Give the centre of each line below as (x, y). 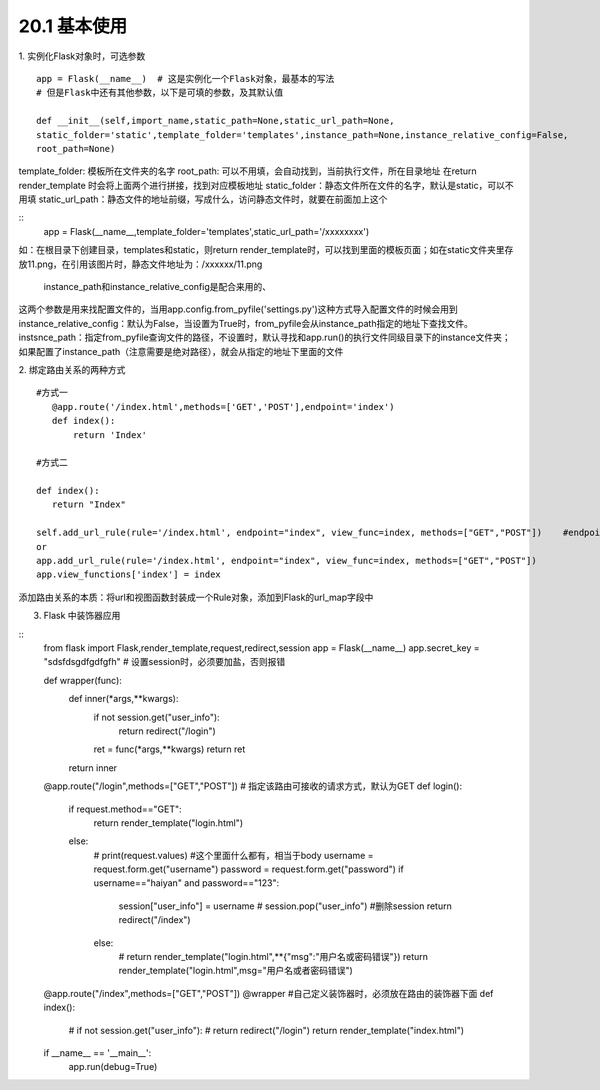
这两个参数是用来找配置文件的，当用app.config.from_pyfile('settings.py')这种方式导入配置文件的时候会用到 (238, 309)
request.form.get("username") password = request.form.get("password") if (248, 869)
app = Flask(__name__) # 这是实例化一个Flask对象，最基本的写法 (185, 78)
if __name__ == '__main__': (97, 1052)
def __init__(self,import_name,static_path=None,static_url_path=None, (215, 121)
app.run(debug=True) (113, 1067)
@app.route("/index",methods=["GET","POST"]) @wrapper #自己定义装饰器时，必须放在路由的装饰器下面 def (268, 993)
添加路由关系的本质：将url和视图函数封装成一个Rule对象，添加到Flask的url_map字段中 (196, 597)
